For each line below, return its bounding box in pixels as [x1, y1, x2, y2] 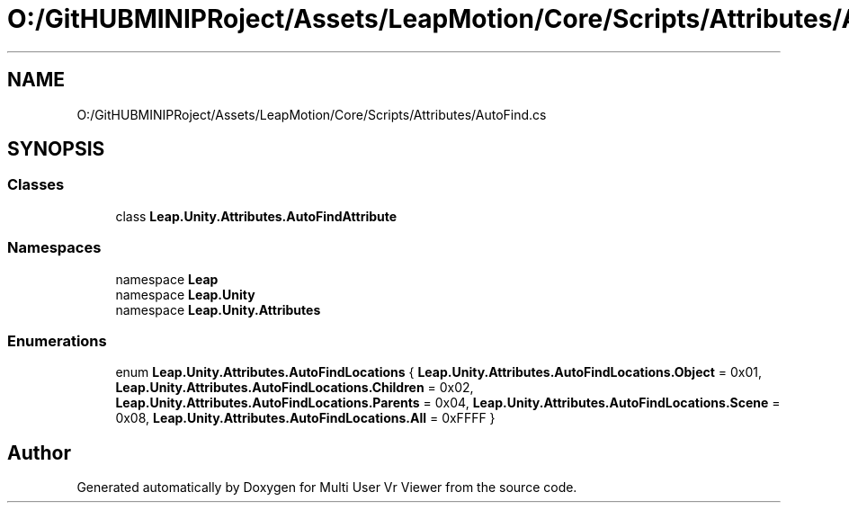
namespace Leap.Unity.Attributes [115, 301, 321, 318]
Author [7, 441, 71, 464]
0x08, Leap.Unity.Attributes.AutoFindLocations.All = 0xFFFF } [115, 410, 496, 426]
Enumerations [7, 331, 107, 350]
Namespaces [7, 238, 102, 257]
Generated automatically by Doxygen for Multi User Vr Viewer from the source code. [76, 479, 577, 496]
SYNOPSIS [7, 138, 105, 161]
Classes [7, 175, 65, 194]
